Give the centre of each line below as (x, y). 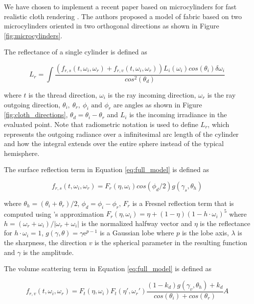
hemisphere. (22, 153)
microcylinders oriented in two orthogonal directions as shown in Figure (112, 26)
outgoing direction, (32, 104)
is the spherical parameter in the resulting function (171, 242)
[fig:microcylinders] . (33, 35)
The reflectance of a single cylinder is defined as (76, 52)
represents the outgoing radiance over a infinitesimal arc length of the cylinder (121, 134)
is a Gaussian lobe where (137, 233)
